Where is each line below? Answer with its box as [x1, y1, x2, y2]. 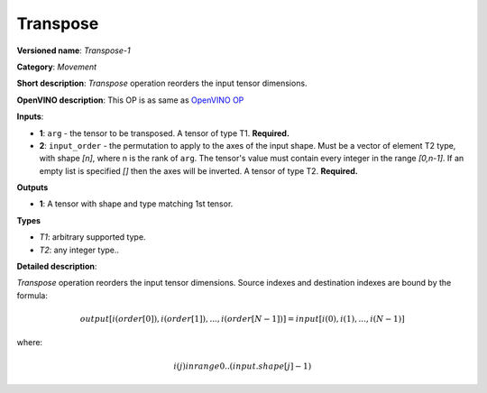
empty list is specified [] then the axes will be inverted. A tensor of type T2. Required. [39, 165, 358, 176]
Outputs [16, 182, 49, 193]
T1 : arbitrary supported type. [39, 232, 146, 242]
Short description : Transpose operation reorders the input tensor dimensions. [16, 78, 308, 89]
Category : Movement [16, 61, 97, 72]
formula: [16, 289, 49, 301]
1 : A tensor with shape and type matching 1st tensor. [39, 198, 234, 209]
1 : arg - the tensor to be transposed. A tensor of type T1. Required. [39, 127, 290, 139]
